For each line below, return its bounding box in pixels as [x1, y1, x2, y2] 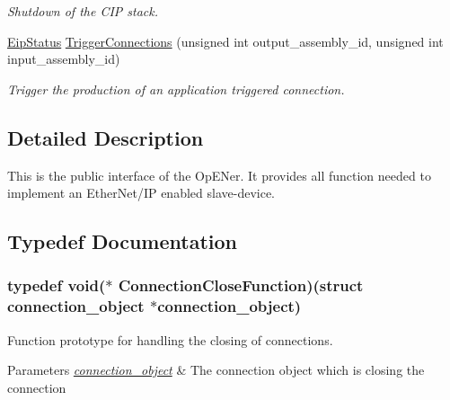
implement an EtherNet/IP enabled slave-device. [7, 183, 275, 202]
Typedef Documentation [7, 227, 237, 255]
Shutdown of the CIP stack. [7, 2, 159, 20]
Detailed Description [7, 123, 204, 151]
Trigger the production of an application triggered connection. [7, 79, 345, 98]
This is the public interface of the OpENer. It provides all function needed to [7, 165, 431, 184]
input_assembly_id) [7, 49, 120, 68]
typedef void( [7, 274, 106, 297]
